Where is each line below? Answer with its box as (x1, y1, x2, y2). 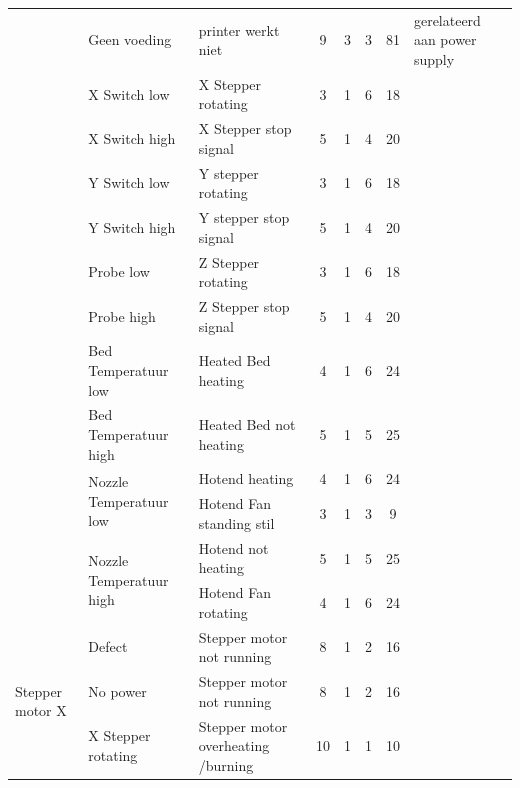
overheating (198, 735, 270, 756)
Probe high (88, 305, 156, 326)
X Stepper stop (198, 118, 292, 139)
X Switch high (88, 128, 176, 149)
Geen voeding (88, 29, 172, 50)
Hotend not (198, 537, 269, 558)
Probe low (88, 261, 150, 282)
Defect (88, 636, 128, 657)
